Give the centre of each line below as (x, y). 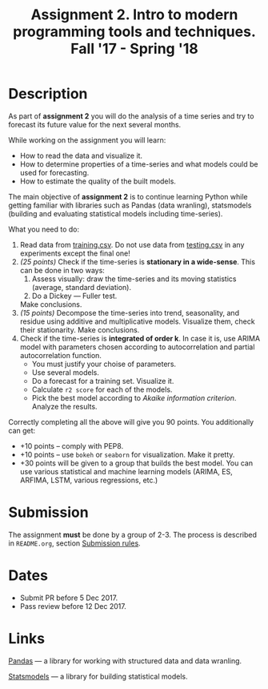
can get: (22, 430)
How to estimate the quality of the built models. (98, 181)
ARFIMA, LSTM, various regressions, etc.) (89, 480)
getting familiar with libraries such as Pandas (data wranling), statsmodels (130, 205)
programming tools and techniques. (134, 32)
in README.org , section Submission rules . (75, 543)
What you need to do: (44, 229)
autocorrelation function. (61, 355)
